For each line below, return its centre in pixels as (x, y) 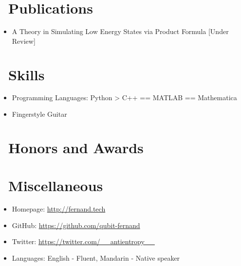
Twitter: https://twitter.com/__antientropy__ (83, 241)
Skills (27, 74)
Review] (24, 41)
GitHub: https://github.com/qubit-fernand (76, 225)
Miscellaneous (56, 186)
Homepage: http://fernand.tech (59, 209)
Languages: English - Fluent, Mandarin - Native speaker (96, 257)
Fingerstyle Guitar (39, 114)
